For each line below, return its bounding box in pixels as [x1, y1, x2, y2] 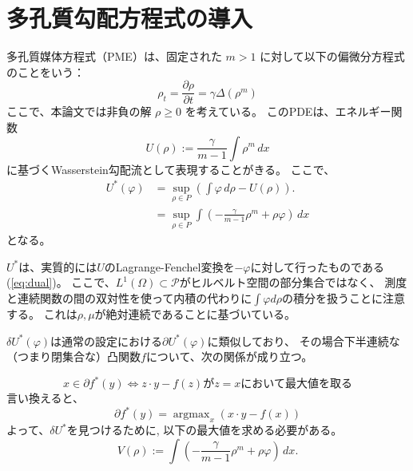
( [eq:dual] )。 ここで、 [6, 274, 116, 291]
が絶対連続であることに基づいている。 [94, 305, 296, 322]
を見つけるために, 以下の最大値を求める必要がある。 [66, 422, 343, 438]
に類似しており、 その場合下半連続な [207, 332, 400, 349]
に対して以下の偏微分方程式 [260, 48, 405, 65]
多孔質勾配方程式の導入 [6, 2, 253, 34]
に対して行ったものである [250, 258, 384, 275]
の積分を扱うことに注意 [281, 289, 405, 306]
